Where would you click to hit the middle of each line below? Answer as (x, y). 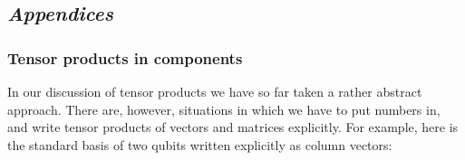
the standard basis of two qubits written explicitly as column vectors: (200, 144)
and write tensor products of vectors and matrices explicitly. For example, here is (233, 127)
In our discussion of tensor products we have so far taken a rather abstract (215, 91)
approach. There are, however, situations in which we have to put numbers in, (224, 109)
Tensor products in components (125, 57)
